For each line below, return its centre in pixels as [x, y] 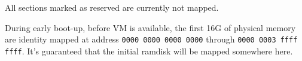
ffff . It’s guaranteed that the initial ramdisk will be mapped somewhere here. [149, 51]
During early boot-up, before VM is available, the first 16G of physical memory [150, 27]
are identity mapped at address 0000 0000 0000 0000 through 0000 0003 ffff [151, 39]
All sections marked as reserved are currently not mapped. [112, 7]
